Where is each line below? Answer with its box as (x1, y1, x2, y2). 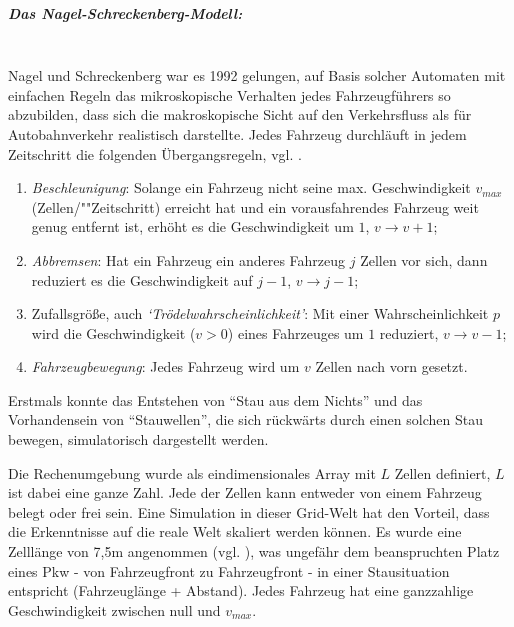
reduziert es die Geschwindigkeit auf (31, 269, 253, 290)
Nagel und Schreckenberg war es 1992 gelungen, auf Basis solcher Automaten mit (8, 65, 506, 86)
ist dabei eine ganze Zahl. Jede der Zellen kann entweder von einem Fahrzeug (8, 482, 482, 503)
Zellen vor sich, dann (360, 249, 488, 270)
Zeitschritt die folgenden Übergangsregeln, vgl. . (8, 143, 302, 164)
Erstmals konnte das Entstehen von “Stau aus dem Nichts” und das (8, 389, 423, 410)
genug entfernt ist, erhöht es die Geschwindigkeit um (31, 216, 354, 237)
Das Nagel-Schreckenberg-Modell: (8, 2, 243, 23)
